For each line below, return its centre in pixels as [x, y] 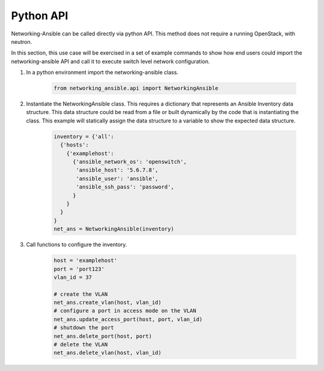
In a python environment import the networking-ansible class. [102, 73]
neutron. [22, 41]
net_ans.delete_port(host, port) [103, 336]
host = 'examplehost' [85, 261]
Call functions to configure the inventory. [76, 245]
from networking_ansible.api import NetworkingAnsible [136, 88]
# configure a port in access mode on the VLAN [125, 311]
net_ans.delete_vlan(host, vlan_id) [108, 353]
